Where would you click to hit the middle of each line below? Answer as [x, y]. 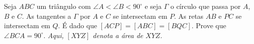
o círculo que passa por [205, 6]
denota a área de [118, 35]
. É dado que [78, 25]
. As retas [189, 16]
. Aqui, [54, 35]
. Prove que [209, 25]
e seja [153, 6]
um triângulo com [64, 6]
